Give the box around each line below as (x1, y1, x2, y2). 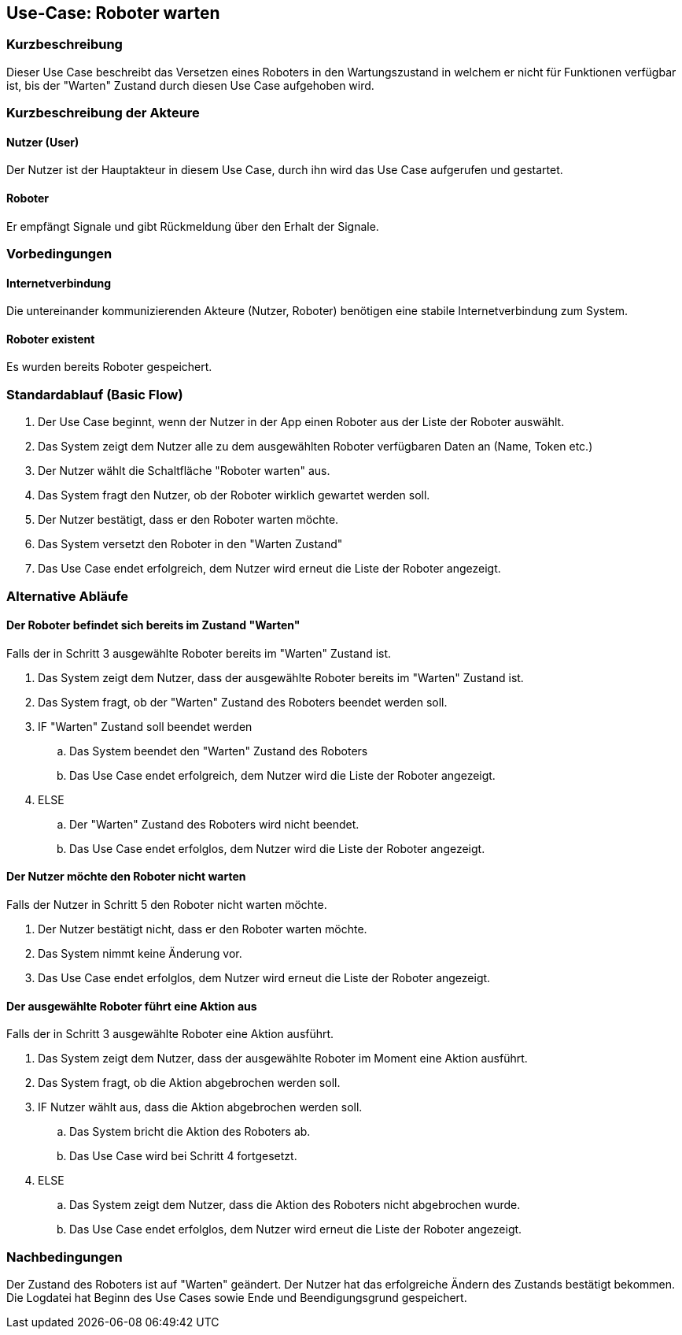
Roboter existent (6, 332, 95, 346)
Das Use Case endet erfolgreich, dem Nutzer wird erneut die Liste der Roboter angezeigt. (38, 562, 501, 576)
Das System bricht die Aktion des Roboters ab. (69, 1125, 311, 1139)
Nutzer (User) (6, 135, 79, 149)
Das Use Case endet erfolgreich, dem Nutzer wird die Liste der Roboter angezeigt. (69, 768, 496, 782)
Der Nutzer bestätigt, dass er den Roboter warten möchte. (38, 513, 339, 527)
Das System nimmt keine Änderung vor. (38, 946, 242, 960)
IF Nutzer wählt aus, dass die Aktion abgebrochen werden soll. (38, 1100, 363, 1114)
